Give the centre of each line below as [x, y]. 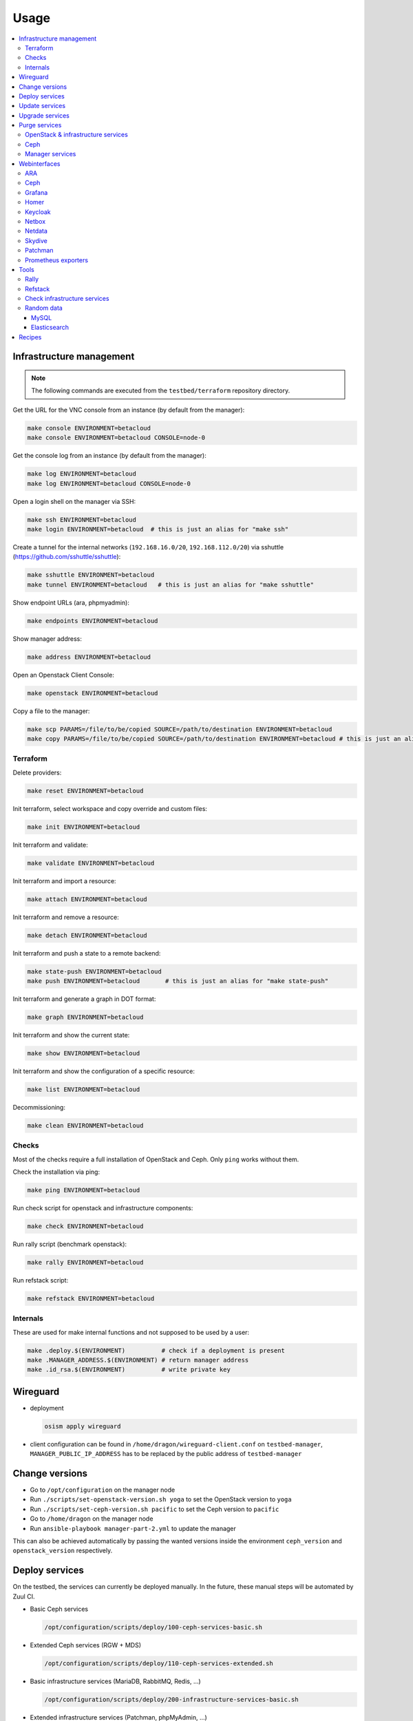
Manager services [51, 154]
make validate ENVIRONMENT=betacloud [91, 863]
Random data [44, 308]
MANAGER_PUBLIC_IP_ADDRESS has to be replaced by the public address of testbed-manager [166, 1454]
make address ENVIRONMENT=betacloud [89, 657]
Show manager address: [47, 638]
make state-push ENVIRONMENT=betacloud [94, 971]
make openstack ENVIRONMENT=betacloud [93, 693]
